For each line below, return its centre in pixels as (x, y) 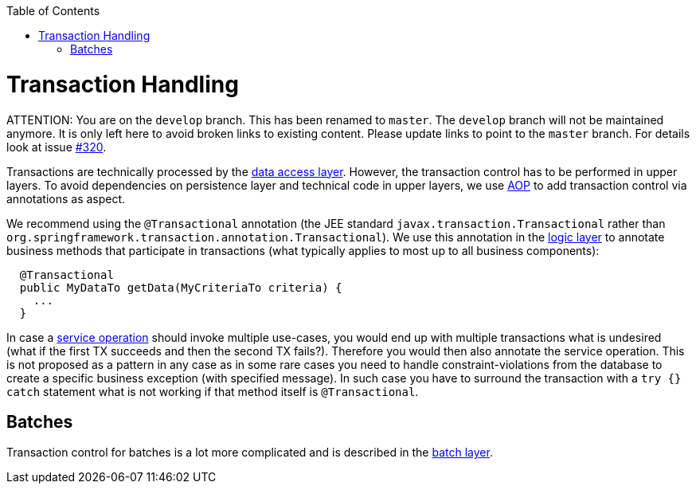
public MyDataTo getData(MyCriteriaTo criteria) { (181, 287)
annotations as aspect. (66, 198)
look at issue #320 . (57, 147)
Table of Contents (53, 11)
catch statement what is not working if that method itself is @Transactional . (213, 391)
